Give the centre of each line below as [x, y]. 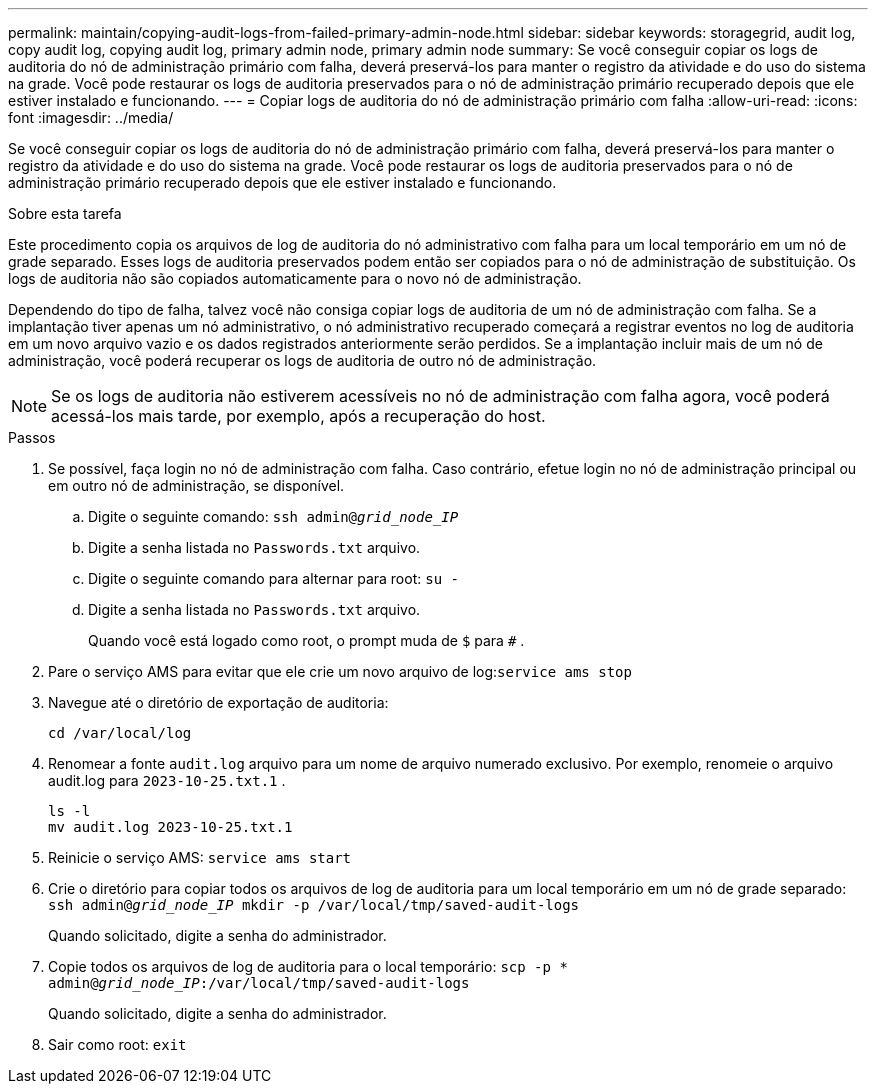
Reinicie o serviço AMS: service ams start [200, 857]
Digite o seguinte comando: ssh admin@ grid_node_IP [273, 516]
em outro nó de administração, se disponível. [196, 485]
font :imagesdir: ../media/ [91, 117]
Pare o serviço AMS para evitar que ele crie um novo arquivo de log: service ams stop [340, 671]
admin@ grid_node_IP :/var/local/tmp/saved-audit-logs [259, 983]
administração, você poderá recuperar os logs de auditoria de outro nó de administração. [302, 360]
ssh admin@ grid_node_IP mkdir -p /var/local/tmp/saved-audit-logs [314, 905]
